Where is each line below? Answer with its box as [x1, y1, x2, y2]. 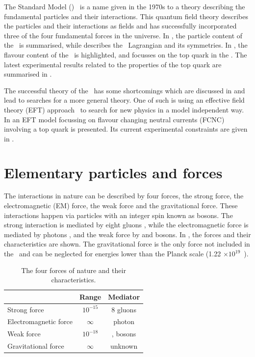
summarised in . [4, 69, 52, 79]
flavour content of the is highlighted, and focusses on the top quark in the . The [4, 49, 247, 59]
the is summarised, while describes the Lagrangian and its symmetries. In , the [4, 40, 248, 50]
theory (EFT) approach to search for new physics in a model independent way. [4, 104, 244, 114]
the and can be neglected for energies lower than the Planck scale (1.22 [4, 248, 221, 258]
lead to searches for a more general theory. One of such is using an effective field [4, 95, 245, 105]
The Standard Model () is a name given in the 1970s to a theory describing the [4, 1, 245, 11]
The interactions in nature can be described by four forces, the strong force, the [4, 191, 244, 201]
